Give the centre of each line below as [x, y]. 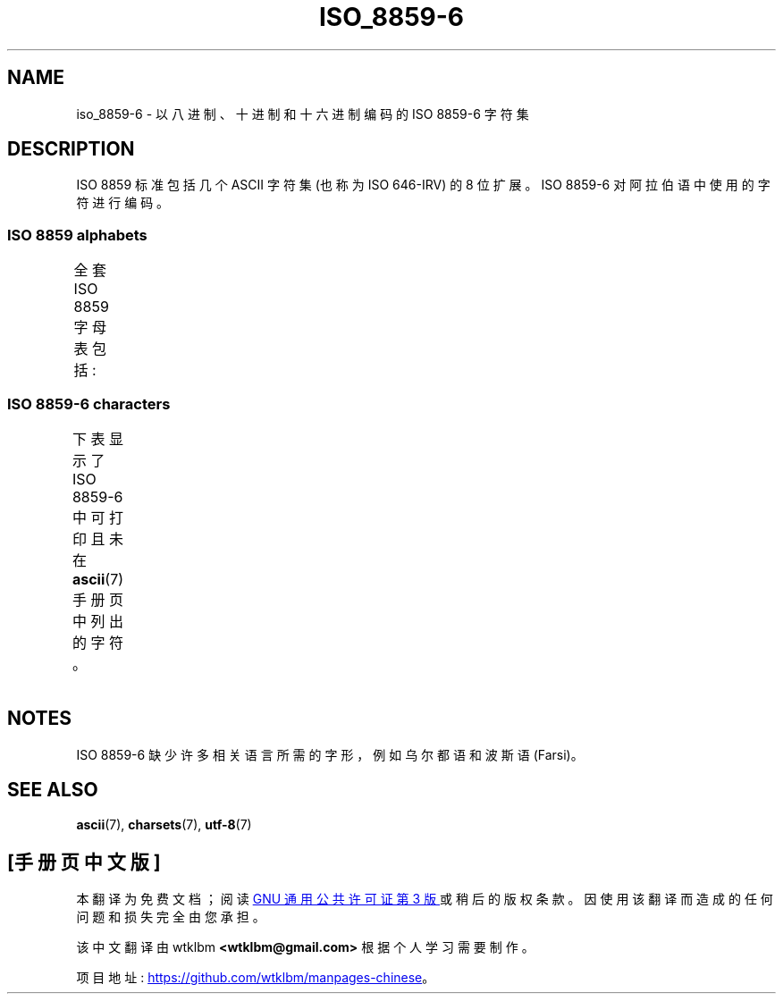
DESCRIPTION [71, 149]
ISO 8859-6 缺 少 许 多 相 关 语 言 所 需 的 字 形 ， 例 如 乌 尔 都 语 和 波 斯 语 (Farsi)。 [330, 754]
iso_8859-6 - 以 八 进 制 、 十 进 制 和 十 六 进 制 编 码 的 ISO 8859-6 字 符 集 [303, 114]
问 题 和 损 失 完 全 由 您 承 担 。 [171, 917]
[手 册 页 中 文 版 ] [84, 862]
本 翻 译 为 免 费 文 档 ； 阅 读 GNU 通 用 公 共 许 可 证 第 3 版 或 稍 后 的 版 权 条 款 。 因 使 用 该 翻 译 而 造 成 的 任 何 [425, 899]
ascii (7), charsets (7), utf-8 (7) [164, 824]
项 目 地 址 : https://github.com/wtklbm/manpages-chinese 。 [256, 978]
